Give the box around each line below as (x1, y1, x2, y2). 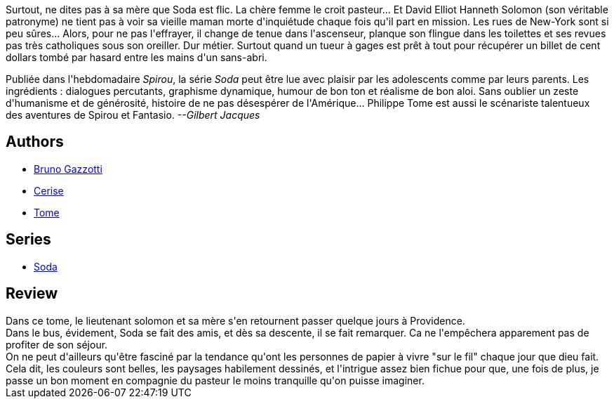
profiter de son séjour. (6, 338, 108, 351)
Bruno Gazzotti (34, 162, 102, 175)
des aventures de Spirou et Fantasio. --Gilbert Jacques (6, 109, 260, 121)
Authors (6, 133, 64, 151)
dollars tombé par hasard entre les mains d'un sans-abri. (6, 51, 267, 63)
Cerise (34, 184, 64, 197)
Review (6, 285, 58, 303)
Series (6, 230, 51, 249)
